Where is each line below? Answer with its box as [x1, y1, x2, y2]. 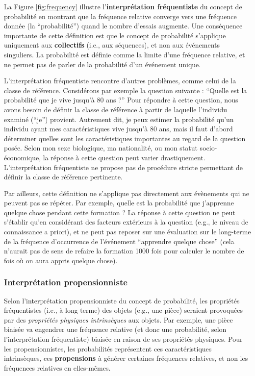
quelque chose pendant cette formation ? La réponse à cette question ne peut [4, 207, 235, 217]
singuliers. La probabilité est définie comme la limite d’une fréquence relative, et [4, 49, 245, 59]
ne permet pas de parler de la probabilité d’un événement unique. [4, 59, 201, 69]
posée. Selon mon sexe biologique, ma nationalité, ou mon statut [4, 143, 198, 153]
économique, [4, 152, 41, 162]
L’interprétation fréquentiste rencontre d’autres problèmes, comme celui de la [4, 75, 236, 86]
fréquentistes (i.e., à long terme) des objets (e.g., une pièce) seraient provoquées [4, 305, 243, 315]
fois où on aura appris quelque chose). [4, 255, 118, 265]
